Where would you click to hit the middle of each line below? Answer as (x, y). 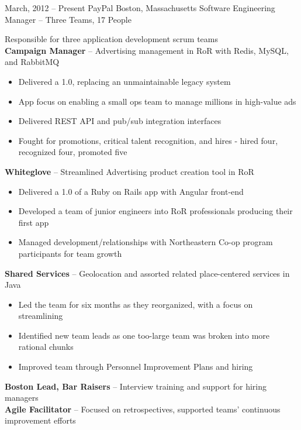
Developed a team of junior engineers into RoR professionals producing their (155, 211)
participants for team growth (70, 253)
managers (22, 398)
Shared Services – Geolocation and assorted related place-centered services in (147, 273)
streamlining (41, 316)
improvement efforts (40, 420)
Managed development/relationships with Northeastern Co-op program (146, 242)
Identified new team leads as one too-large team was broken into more (144, 335)
